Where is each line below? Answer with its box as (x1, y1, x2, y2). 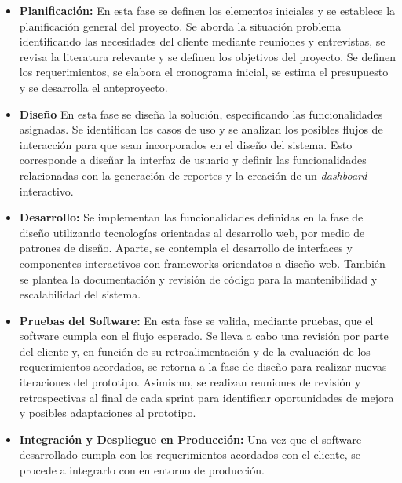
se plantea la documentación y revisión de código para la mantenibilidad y (19, 270, 378, 287)
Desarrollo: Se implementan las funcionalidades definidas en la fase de (19, 209, 364, 225)
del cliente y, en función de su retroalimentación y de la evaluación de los (19, 342, 371, 359)
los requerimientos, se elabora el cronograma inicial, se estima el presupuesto (19, 64, 389, 80)
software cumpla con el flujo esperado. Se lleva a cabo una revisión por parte (19, 327, 389, 344)
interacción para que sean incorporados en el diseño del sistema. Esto (19, 136, 353, 152)
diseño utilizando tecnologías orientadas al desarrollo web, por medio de (19, 224, 365, 240)
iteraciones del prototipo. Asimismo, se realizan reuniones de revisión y (19, 374, 361, 390)
